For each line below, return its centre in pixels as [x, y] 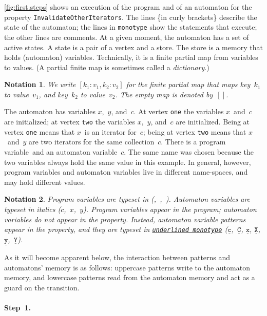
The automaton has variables [50, 111]
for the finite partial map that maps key [188, 84]
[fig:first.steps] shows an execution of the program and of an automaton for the [128, 7]
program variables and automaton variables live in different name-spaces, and [126, 172]
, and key [53, 94]
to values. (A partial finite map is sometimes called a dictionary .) [107, 67]
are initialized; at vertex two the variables [70, 122]
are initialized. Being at [213, 122]
